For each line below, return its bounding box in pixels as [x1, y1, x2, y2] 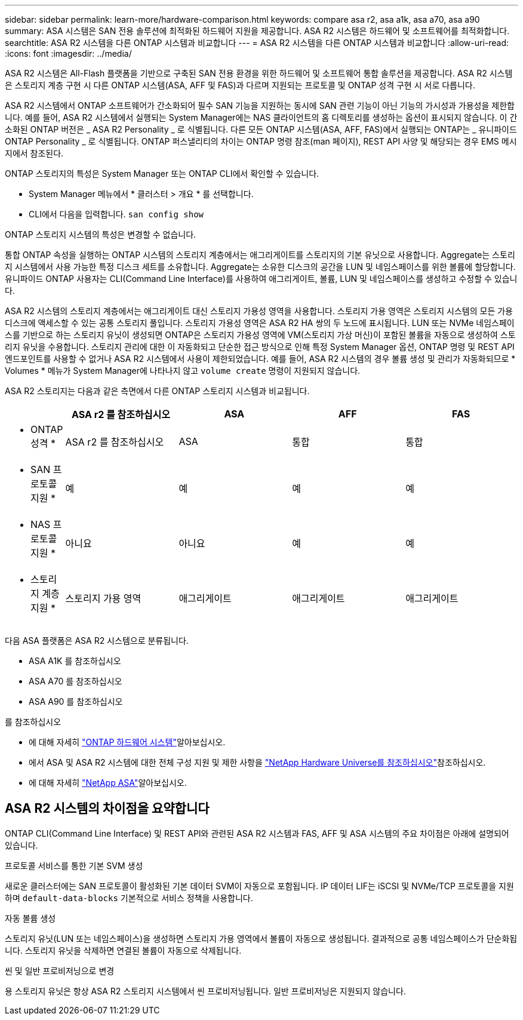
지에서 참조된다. [5, 148, 64, 158]
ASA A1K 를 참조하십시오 [29, 656, 121, 666]
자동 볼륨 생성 [5, 913, 56, 923]
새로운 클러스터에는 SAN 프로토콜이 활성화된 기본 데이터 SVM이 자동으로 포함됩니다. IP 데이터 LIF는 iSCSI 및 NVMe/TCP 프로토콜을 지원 [5, 880, 514, 891]
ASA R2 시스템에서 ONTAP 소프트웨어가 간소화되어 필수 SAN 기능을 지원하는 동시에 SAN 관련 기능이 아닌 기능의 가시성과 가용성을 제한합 [5, 100, 515, 110]
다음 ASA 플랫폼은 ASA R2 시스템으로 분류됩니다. [5, 635, 189, 646]
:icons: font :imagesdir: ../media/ [5, 48, 132, 59]
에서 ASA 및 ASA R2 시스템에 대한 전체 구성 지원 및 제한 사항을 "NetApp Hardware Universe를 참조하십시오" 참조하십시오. [29, 757, 486, 767]
